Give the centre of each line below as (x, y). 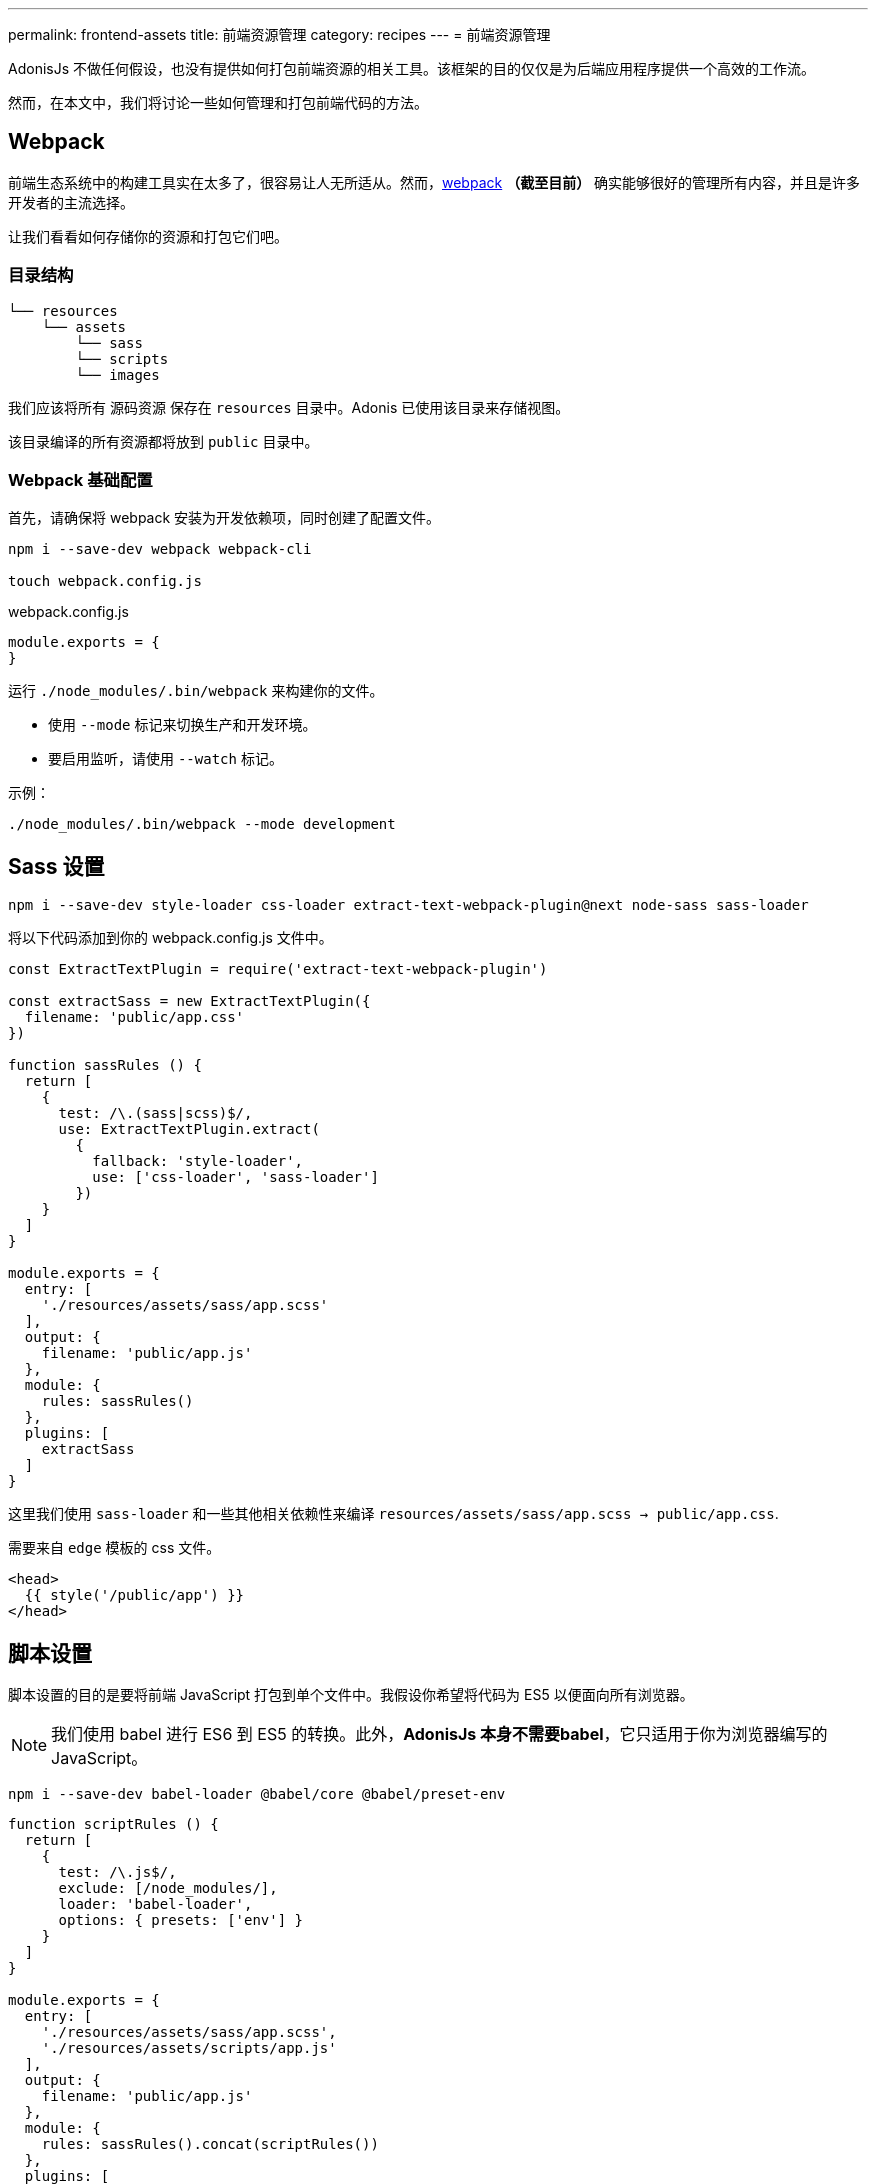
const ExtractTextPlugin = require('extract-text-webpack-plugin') (278, 969)
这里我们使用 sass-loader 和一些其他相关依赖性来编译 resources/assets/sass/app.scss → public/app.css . (393, 1514)
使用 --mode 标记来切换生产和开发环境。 (182, 725)
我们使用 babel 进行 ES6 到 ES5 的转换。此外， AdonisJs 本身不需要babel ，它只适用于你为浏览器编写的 (439, 1734)
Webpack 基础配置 (80, 479)
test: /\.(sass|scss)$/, (155, 1113)
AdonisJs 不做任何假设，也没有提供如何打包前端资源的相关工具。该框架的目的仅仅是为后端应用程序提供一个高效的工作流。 (411, 68)
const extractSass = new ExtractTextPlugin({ (189, 1001)
